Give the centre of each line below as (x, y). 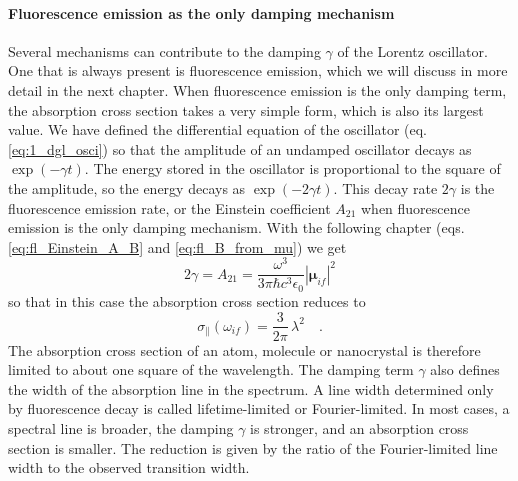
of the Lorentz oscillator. (412, 50)
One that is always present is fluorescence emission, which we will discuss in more (258, 70)
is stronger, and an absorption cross (359, 427)
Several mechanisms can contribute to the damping (164, 50)
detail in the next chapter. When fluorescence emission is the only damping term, (257, 89)
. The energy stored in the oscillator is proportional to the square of (292, 168)
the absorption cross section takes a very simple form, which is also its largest (246, 109)
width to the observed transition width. (129, 467)
